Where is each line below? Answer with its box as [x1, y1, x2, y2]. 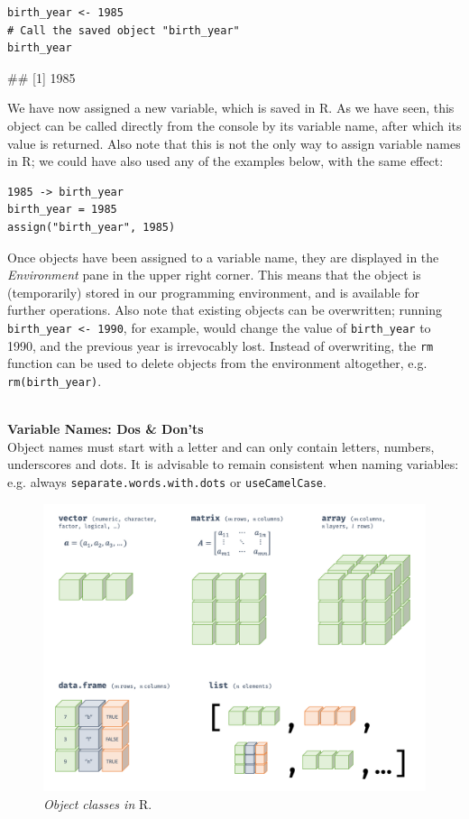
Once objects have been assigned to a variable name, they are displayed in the [7, 247, 439, 266]
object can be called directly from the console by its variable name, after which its [7, 115, 462, 134]
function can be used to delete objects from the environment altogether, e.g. [7, 354, 428, 373]
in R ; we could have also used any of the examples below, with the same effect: [7, 152, 444, 170]
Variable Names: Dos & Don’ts [7, 419, 204, 438]
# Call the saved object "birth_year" [7, 23, 240, 37]
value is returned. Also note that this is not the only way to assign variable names [7, 133, 461, 152]
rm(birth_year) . [7, 371, 102, 390]
